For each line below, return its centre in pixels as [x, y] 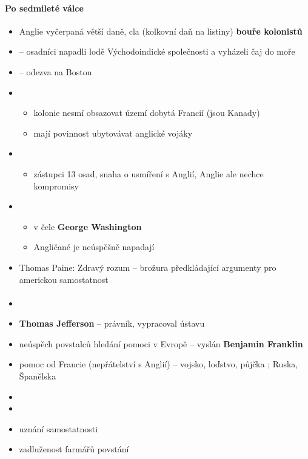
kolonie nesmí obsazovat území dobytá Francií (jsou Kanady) [147, 113]
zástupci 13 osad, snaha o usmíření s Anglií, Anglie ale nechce [149, 173]
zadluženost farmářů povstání [74, 449]
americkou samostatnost [64, 279]
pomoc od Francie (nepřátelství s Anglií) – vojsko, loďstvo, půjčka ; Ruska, [159, 364]
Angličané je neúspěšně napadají [94, 247]
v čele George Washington [88, 226]
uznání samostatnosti [59, 428]
